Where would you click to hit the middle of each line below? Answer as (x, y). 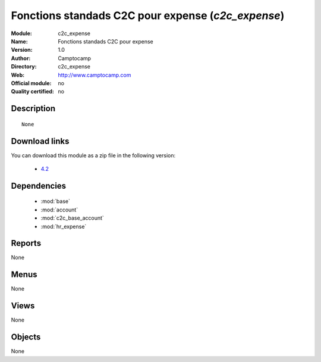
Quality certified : (33, 92)
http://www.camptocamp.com (95, 75)
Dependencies (39, 185)
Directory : (24, 67)
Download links (40, 141)
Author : (21, 58)
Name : (19, 41)
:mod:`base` (56, 201)
